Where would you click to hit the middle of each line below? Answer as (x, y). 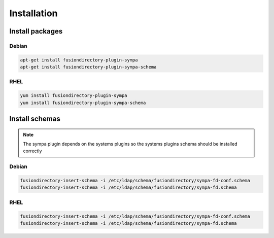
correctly (32, 151)
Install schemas (35, 119)
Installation (33, 13)
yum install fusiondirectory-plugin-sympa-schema (83, 103)
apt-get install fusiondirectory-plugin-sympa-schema (88, 67)
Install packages (36, 31)
